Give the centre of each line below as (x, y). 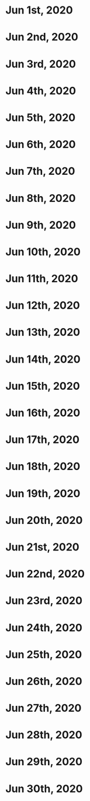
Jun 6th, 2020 (41, 145)
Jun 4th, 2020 (41, 91)
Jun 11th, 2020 (42, 279)
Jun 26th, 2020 (44, 681)
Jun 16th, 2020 (43, 413)
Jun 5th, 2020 (41, 117)
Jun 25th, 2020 (44, 654)
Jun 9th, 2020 (41, 225)
